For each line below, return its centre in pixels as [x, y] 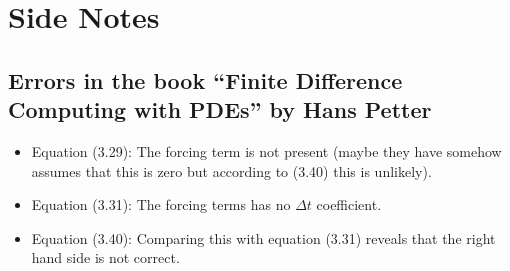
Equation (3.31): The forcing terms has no [161, 204]
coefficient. [349, 204]
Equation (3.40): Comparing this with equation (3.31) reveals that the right [263, 237]
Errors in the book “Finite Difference [205, 79]
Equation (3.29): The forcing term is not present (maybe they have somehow [266, 150]
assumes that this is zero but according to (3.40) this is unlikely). [231, 170]
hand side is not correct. [105, 257]
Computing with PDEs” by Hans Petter [220, 109]
